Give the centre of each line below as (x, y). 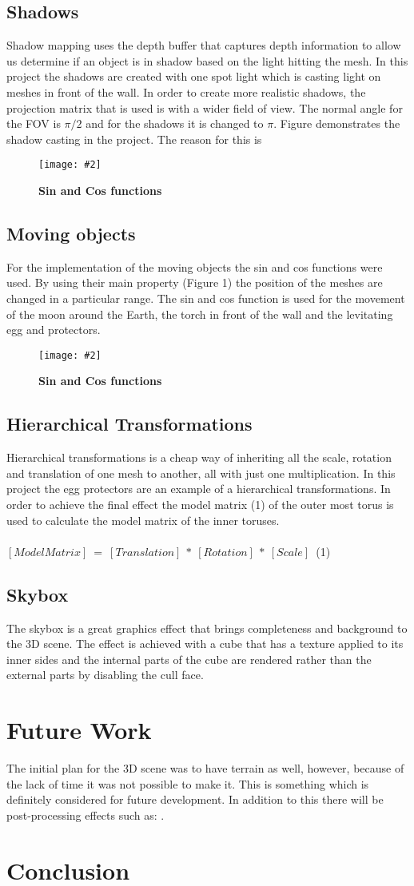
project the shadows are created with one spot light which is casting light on (194, 76)
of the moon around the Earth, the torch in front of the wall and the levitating (200, 314)
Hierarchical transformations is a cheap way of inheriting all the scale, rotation (199, 457)
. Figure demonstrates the (337, 123)
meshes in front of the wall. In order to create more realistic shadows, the (186, 91)
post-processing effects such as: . (86, 814)
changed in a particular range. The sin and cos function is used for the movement (206, 298)
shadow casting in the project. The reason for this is (134, 139)
